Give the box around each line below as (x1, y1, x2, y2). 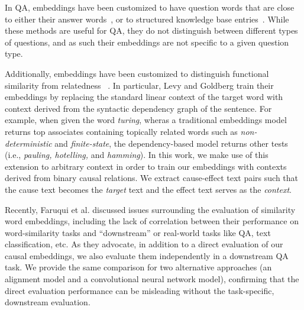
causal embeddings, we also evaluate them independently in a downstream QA (5, 249, 289, 261)
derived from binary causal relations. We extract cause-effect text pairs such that (5, 172, 299, 184)
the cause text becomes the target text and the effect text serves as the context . (5, 183, 292, 195)
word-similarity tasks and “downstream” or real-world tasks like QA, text (5, 226, 271, 238)
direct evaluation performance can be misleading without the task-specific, (5, 284, 274, 296)
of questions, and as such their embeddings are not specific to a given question (5, 35, 289, 48)
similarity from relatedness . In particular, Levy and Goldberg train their (5, 79, 274, 91)
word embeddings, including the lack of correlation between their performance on (5, 215, 299, 227)
